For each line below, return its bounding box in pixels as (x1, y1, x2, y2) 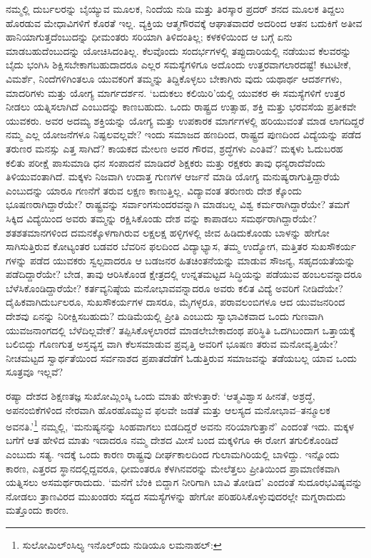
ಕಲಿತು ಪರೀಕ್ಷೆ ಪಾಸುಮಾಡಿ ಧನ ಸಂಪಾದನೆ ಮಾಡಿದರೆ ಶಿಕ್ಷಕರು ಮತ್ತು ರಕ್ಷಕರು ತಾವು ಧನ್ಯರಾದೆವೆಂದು (6, 155, 325, 170)
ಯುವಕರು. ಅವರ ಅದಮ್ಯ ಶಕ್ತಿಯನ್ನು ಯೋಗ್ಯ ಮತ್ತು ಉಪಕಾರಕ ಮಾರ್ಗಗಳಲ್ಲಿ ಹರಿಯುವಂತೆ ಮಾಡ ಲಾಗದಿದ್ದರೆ (6, 113, 365, 128)
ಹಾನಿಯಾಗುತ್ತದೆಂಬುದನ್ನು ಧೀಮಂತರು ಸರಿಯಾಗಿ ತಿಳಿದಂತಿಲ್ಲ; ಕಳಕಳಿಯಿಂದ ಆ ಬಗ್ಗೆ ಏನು (6, 29, 293, 44)
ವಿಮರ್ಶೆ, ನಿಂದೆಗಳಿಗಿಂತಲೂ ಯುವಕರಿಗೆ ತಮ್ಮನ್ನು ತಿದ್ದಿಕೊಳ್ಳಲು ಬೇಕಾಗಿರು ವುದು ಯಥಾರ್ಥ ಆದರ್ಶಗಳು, (6, 71, 342, 86)
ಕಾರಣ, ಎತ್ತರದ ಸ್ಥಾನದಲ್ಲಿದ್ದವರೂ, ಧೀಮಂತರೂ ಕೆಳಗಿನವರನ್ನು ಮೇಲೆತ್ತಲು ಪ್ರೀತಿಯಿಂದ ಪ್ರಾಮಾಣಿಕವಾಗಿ (6, 460, 340, 475)
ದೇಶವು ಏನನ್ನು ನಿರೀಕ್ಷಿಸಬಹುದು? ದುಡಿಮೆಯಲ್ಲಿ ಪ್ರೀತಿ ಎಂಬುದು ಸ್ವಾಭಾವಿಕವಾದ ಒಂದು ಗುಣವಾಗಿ (6, 309, 324, 324)
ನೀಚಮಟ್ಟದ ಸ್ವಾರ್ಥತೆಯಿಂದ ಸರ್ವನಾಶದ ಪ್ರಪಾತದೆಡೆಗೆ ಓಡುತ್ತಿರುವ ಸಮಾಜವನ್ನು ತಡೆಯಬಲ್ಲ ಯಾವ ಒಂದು (6, 350, 357, 365)
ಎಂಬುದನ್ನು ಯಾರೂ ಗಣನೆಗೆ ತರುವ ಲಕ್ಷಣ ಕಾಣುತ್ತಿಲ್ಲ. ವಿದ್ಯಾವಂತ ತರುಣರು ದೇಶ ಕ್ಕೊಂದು (6, 182, 302, 197)
